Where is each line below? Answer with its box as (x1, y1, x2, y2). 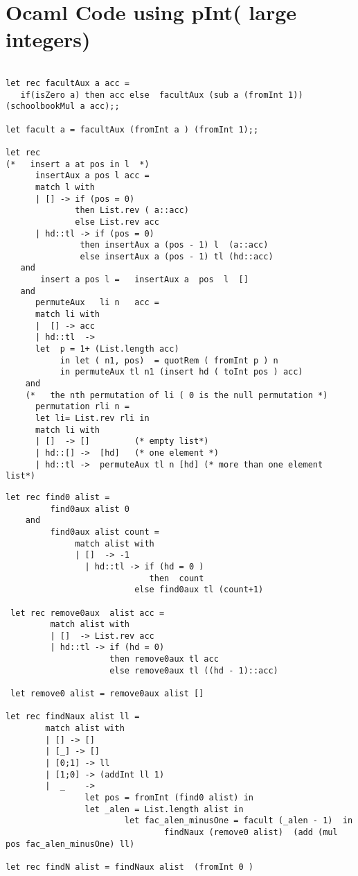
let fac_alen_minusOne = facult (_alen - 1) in (124, 816, 353, 826)
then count (149, 573, 204, 583)
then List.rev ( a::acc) (75, 205, 189, 216)
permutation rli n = (35, 402, 129, 412)
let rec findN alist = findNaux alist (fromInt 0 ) (6, 861, 253, 872)
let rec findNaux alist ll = (6, 712, 140, 722)
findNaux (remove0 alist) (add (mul (164, 827, 338, 837)
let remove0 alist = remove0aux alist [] (10, 689, 204, 699)
